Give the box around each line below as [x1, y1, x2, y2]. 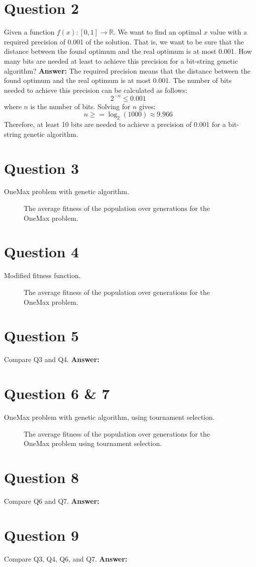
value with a [210, 27, 247, 37]
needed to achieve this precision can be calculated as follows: [4, 84, 187, 95]
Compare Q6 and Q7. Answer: [4, 495, 100, 506]
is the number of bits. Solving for [30, 101, 131, 111]
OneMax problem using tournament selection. [24, 438, 162, 448]
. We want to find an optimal [113, 27, 202, 37]
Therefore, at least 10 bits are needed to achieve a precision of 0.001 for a [4, 119, 226, 129]
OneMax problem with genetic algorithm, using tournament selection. [4, 412, 215, 422]
